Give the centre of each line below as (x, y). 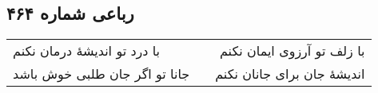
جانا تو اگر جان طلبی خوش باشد (101, 74)
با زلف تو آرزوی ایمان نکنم (292, 51)
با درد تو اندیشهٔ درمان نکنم (87, 51)
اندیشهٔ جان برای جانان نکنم (290, 74)
